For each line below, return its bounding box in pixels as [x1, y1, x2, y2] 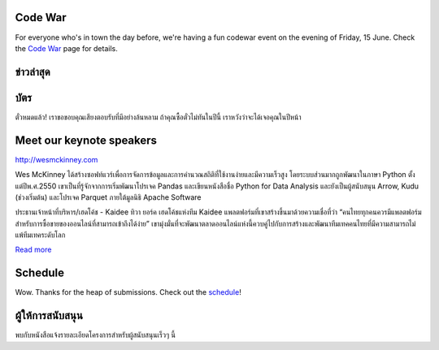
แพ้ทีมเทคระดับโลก [15, 230, 66, 240]
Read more [15, 244, 52, 255]
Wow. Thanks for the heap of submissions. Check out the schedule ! [15, 287, 241, 297]
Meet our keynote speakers [15, 133, 158, 147]
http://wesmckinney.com [15, 154, 98, 164]
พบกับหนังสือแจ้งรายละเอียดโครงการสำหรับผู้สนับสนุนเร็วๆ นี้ [15, 330, 176, 340]
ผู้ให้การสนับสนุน [15, 309, 83, 322]
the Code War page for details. [15, 43, 118, 53]
